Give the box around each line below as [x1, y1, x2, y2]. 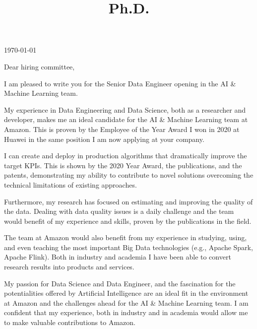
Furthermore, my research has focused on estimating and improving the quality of [4, 196, 253, 206]
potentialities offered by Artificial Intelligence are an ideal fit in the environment [4, 288, 249, 298]
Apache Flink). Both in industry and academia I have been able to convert [4, 252, 231, 262]
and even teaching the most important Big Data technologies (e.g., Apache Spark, [4, 242, 253, 252]
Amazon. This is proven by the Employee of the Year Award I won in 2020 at [4, 124, 240, 134]
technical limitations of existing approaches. [4, 179, 137, 190]
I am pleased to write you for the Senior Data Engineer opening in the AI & [4, 78, 236, 88]
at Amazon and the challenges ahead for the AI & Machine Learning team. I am [4, 297, 249, 308]
